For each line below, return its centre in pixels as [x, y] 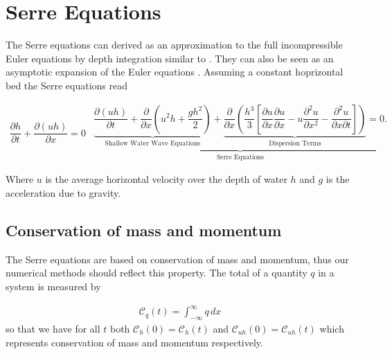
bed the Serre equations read [66, 85]
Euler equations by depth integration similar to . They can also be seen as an [170, 58]
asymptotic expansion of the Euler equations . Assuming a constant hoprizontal [175, 72]
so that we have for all [53, 328]
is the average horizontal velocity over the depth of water [166, 179]
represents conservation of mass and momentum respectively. [134, 342]
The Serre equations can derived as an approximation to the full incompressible [174, 45]
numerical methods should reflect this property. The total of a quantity [157, 273]
